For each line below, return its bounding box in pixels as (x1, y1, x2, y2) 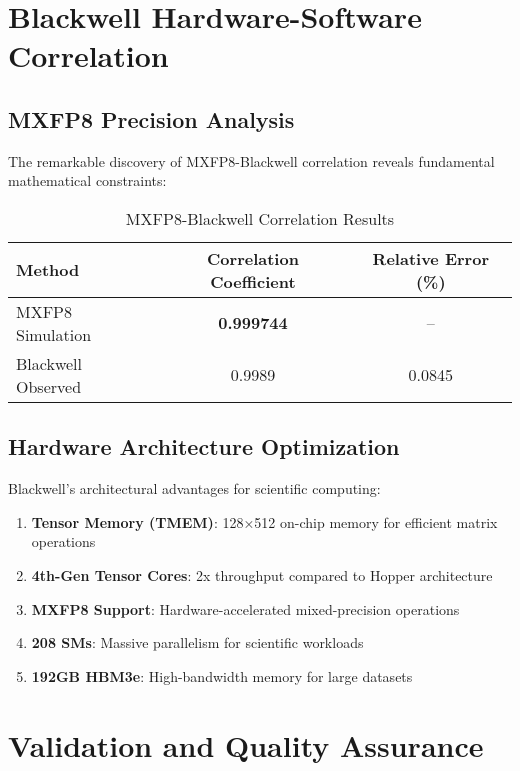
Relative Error (372, 246, 489, 270)
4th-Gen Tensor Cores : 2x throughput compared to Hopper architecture (31, 564, 493, 585)
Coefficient (210, 269, 296, 293)
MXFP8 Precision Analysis (8, 103, 295, 134)
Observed (16, 374, 82, 398)
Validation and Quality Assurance (8, 724, 484, 765)
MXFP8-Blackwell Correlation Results (125, 206, 395, 230)
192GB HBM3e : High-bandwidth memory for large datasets (31, 665, 413, 686)
